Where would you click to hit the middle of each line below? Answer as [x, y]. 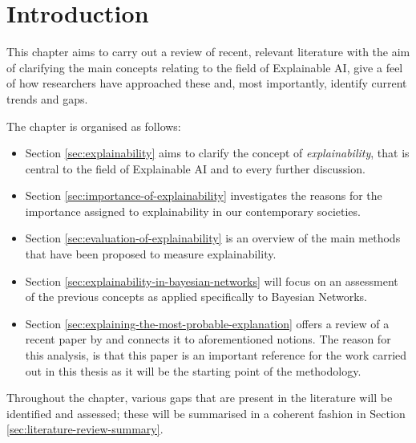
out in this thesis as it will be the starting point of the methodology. [193, 370]
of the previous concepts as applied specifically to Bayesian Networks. [196, 297]
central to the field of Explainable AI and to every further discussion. [195, 168]
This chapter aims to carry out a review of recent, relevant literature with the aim [208, 52]
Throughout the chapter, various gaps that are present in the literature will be [200, 398]
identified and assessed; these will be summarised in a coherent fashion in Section [206, 413]
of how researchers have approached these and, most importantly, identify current [207, 83]
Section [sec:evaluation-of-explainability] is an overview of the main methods [213, 238]
